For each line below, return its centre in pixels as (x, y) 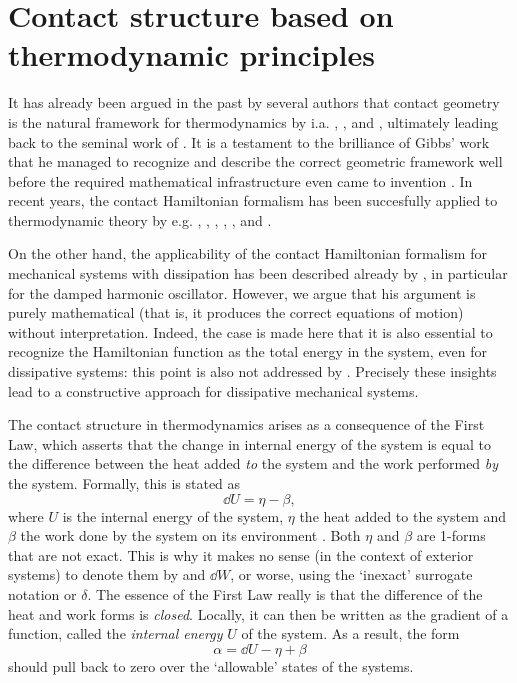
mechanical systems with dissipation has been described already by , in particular (258, 273)
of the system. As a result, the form (350, 633)
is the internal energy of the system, (173, 515)
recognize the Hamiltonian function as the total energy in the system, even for (248, 351)
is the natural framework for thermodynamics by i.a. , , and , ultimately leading (253, 121)
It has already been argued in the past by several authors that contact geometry (254, 102)
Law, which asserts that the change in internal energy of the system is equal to (249, 443)
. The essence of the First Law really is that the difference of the (285, 593)
